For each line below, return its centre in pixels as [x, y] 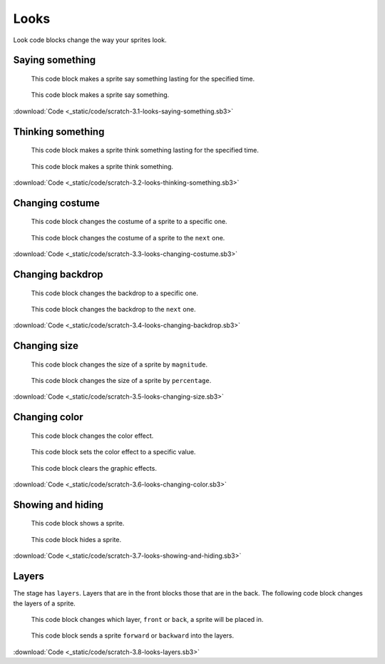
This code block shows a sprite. [78, 523]
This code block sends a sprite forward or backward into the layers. [133, 635]
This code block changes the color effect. [92, 436]
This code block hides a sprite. [76, 539]
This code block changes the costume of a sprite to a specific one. [129, 222]
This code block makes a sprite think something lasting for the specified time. [145, 150]
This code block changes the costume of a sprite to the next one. [128, 237]
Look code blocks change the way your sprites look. [90, 40]
